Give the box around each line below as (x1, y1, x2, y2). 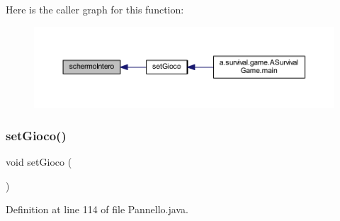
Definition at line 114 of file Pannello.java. (6, 202, 188, 217)
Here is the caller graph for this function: (6, 2, 184, 16)
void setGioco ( (6, 154, 72, 169)
